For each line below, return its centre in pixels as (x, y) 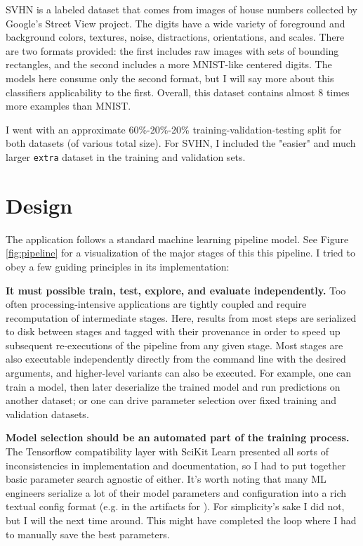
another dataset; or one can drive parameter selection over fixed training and (171, 400)
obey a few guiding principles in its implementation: (118, 266)
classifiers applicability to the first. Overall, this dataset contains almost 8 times (178, 92)
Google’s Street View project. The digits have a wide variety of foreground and (176, 23)
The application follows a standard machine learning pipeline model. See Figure (177, 239)
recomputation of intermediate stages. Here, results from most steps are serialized (181, 317)
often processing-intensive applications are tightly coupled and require (156, 304)
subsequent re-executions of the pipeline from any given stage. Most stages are (174, 345)
